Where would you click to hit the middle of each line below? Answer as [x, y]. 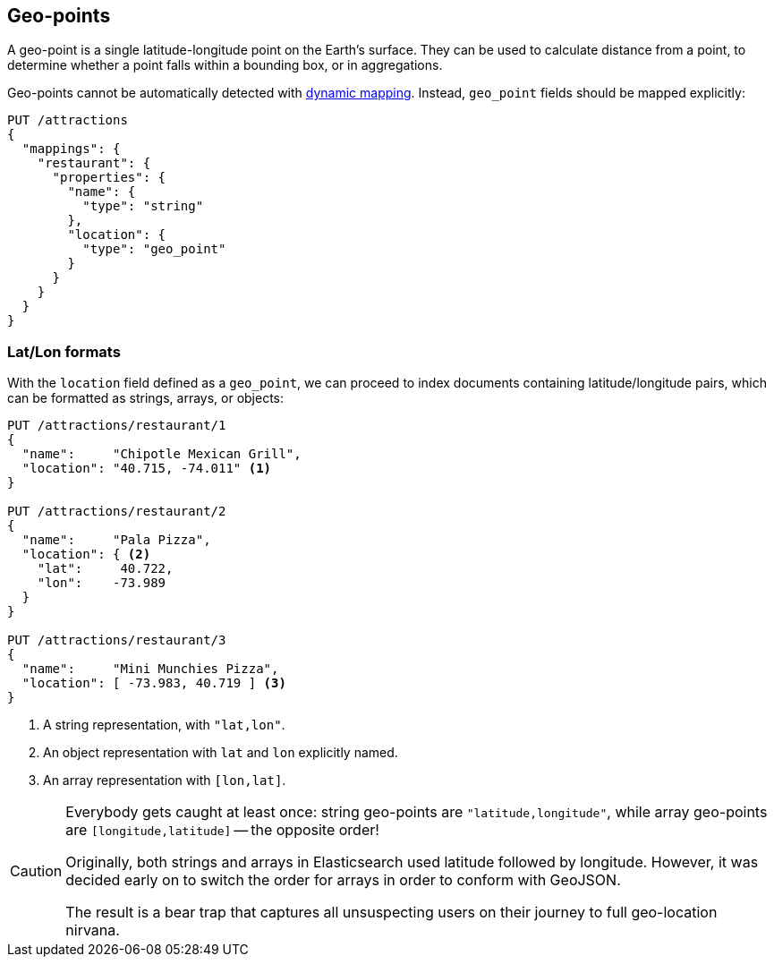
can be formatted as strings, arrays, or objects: [146, 398]
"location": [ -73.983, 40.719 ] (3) [154, 683]
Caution [36, 871]
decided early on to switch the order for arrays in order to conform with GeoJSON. [343, 880]
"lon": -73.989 [102, 583]
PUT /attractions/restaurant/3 [117, 640]
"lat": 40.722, [105, 569]
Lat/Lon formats [64, 351]
